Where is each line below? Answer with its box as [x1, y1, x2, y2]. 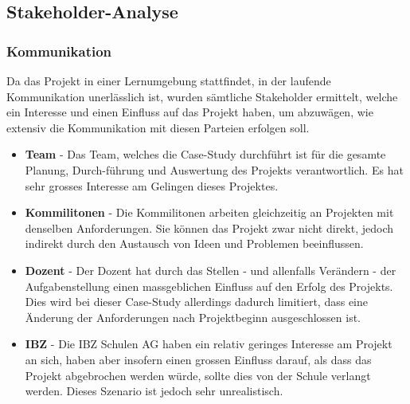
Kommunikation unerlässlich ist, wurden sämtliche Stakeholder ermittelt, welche [6, 88, 398, 104]
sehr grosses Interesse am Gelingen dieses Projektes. [25, 177, 279, 194]
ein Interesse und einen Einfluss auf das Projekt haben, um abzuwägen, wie [6, 104, 373, 120]
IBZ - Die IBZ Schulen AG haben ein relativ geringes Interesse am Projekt [25, 335, 392, 352]
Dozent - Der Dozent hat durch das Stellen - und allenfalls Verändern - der [25, 261, 396, 278]
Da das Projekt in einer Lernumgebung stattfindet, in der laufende [6, 73, 331, 88]
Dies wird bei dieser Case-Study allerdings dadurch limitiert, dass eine [25, 293, 368, 310]
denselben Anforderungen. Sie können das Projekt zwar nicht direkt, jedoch [25, 219, 394, 236]
